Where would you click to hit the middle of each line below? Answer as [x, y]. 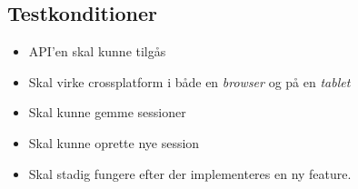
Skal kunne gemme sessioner [107, 112]
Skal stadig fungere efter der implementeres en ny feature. [190, 173]
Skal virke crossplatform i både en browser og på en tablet [189, 81]
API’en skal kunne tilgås [97, 51]
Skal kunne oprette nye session [114, 142]
